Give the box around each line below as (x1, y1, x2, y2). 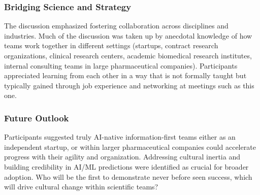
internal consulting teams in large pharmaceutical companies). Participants (4, 60, 238, 71)
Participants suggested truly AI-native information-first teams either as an (4, 132, 236, 142)
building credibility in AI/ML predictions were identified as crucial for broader (4, 161, 249, 172)
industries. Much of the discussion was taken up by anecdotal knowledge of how (4, 30, 252, 41)
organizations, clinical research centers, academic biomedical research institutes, (4, 50, 252, 60)
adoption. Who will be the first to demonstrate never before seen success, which (4, 171, 252, 182)
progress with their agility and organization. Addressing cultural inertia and (4, 151, 240, 162)
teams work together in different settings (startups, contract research (4, 40, 218, 51)
